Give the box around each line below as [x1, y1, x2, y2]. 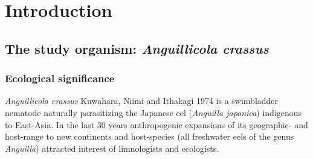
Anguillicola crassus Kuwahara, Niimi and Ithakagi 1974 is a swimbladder [5, 94, 279, 107]
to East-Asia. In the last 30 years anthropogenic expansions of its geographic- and [5, 118, 308, 131]
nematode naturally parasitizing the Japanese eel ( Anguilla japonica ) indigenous [5, 106, 302, 118]
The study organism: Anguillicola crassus [5, 39, 269, 57]
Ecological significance [5, 71, 115, 86]
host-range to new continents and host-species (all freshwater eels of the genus [5, 130, 294, 143]
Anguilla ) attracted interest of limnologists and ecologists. [5, 141, 219, 154]
